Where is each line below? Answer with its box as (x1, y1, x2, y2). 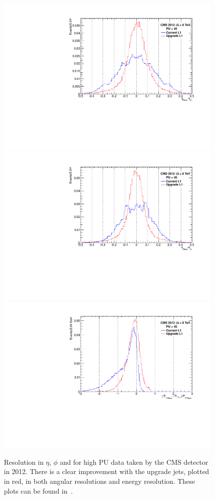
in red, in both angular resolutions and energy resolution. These (4, 476, 195, 486)
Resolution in (4, 456, 44, 467)
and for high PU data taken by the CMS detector (60, 456, 208, 467)
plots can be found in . (4, 485, 73, 496)
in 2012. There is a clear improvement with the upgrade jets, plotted (4, 466, 209, 476)
